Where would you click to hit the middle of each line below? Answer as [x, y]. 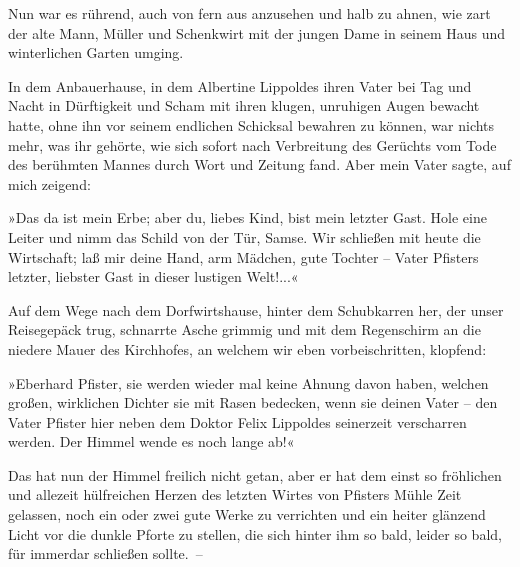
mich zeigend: [49, 183]
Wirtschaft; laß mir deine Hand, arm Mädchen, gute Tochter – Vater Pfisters [243, 256]
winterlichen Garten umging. [96, 52]
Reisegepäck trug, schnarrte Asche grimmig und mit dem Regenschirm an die [244, 329]
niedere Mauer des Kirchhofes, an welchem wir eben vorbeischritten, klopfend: [247, 348]
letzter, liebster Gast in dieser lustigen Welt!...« [153, 276]
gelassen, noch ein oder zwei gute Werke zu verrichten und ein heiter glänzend [247, 514]
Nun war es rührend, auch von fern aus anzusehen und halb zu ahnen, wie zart [249, 13]
